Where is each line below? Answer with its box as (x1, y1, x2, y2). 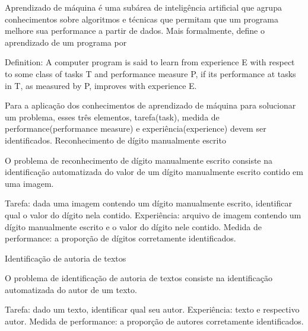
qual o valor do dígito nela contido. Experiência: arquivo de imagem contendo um (5, 208, 301, 221)
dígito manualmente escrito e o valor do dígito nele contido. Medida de (5, 220, 262, 233)
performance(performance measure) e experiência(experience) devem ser (5, 122, 266, 135)
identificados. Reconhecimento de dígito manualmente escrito (5, 133, 226, 146)
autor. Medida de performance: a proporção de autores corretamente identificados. (5, 315, 304, 327)
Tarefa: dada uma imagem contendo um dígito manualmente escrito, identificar (5, 197, 292, 209)
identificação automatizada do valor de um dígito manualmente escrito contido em (5, 165, 303, 178)
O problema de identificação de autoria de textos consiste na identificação (5, 272, 273, 284)
